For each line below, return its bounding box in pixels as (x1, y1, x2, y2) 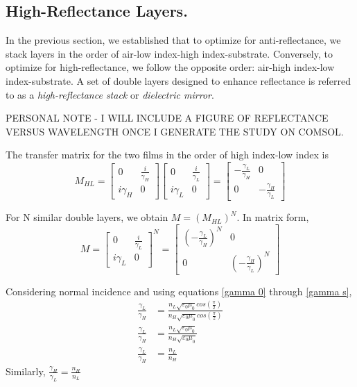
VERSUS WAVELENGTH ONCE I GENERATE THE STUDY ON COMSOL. (6, 124, 344, 138)
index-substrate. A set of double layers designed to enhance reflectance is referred (6, 73, 351, 88)
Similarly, (6, 363, 46, 378)
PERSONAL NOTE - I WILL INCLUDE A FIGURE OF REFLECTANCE (6, 110, 329, 125)
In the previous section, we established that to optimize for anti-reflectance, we (6, 33, 341, 47)
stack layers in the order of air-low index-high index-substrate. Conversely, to (6, 46, 333, 60)
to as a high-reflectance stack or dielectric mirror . (6, 87, 214, 101)
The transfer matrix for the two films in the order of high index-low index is (6, 147, 329, 162)
